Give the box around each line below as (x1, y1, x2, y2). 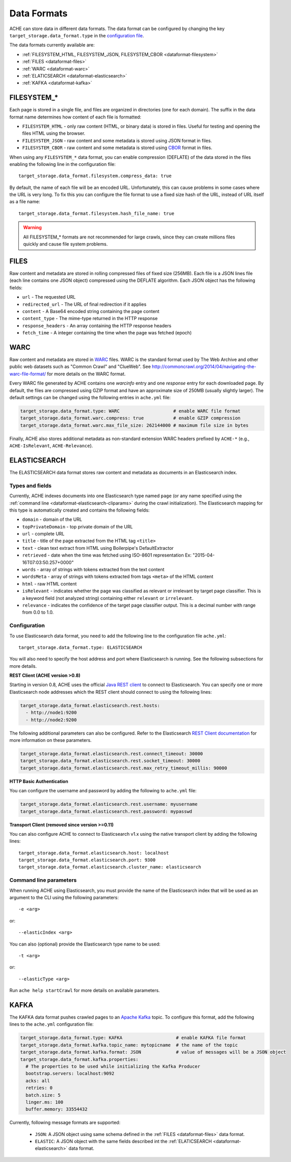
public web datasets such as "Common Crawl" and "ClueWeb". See (9, 364, 151, 370)
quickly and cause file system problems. (23, 241, 108, 247)
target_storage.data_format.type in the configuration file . (9, 32, 144, 38)
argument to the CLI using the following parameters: (9, 894, 119, 901)
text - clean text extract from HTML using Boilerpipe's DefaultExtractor (22, 545, 174, 551)
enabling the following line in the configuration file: (9, 161, 116, 167)
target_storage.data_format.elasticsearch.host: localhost (18, 850, 169, 856)
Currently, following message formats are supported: (9, 1120, 121, 1126)
